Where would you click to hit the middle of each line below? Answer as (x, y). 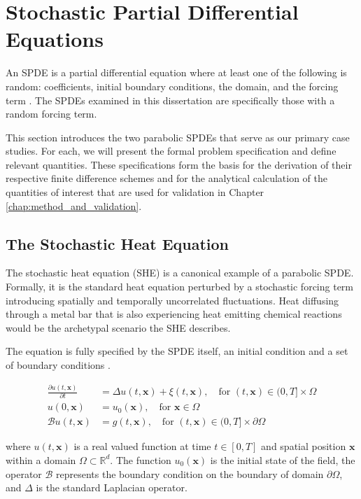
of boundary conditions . (58, 365)
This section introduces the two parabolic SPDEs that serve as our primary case (178, 137)
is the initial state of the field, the (283, 459)
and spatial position (304, 446)
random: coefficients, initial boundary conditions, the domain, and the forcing (172, 86)
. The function (141, 459)
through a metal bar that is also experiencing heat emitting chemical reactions (174, 314)
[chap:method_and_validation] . (74, 205)
